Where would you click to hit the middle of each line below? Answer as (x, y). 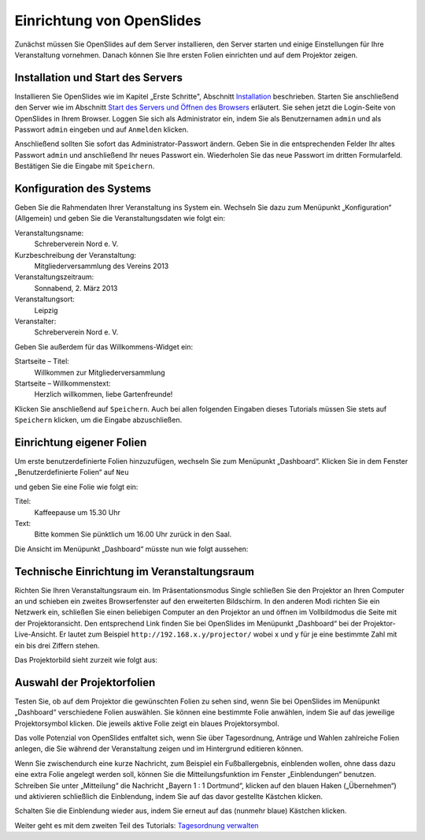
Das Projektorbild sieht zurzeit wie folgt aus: (86, 660)
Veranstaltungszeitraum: (54, 277)
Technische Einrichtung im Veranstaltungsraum (135, 571)
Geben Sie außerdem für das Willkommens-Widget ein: (104, 346)
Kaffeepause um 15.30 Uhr (78, 512)
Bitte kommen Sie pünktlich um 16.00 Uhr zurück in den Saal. (133, 534)
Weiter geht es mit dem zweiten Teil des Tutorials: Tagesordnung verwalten (137, 825)
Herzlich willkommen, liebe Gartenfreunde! (103, 394)
